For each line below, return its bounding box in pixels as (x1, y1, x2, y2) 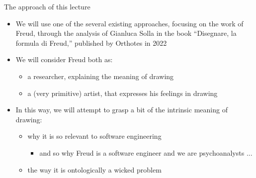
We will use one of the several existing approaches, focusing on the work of (15, 18, 244, 28)
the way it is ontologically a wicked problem (27, 164, 162, 175)
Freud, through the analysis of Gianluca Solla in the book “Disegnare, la (15, 28, 237, 38)
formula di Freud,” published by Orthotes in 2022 (15, 37, 167, 48)
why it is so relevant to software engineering (27, 131, 162, 141)
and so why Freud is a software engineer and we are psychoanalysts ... (39, 147, 253, 158)
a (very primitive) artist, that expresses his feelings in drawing (27, 88, 218, 98)
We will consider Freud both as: (15, 54, 113, 65)
